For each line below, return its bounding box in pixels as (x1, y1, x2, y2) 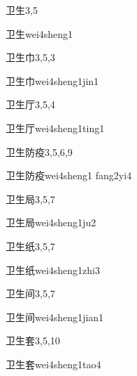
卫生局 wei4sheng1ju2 (6, 215, 96, 230)
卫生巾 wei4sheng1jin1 (6, 73, 99, 88)
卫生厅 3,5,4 (6, 97, 55, 112)
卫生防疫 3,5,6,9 (6, 144, 73, 159)
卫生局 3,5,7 (6, 191, 55, 206)
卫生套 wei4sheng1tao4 (6, 356, 101, 371)
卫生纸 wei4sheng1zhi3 (6, 262, 101, 277)
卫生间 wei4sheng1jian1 (6, 309, 104, 324)
